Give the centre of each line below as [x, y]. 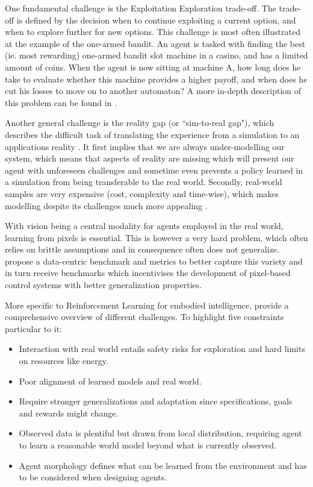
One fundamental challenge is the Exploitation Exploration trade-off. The [141, 8]
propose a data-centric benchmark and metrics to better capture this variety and [154, 261]
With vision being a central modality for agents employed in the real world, [144, 226]
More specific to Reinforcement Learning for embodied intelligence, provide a [147, 305]
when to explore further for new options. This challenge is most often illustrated [153, 32]
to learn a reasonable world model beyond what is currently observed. [147, 445]
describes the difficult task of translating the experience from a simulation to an [152, 134]
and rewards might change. [69, 413]
